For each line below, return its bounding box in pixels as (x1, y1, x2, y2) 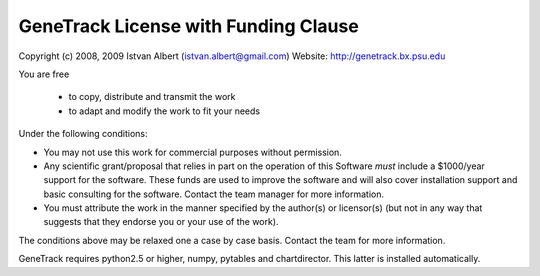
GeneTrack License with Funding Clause (18, 15, 359, 37)
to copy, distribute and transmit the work (68, 91, 236, 103)
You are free (18, 68, 70, 80)
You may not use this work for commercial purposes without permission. (43, 146, 342, 158)
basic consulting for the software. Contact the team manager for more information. (43, 188, 385, 200)
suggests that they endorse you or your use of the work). (43, 216, 279, 228)
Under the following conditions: (18, 128, 149, 140)
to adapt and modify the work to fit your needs (68, 105, 260, 117)
